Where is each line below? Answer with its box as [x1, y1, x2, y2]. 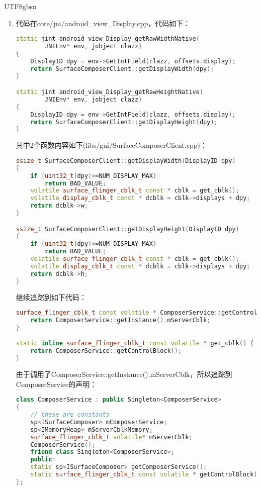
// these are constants [30, 411, 110, 419]
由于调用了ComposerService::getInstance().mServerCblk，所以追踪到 [16, 369, 232, 379]
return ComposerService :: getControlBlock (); [30, 347, 182, 355]
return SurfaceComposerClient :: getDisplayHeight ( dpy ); [30, 118, 218, 126]
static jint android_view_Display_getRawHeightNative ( [16, 88, 204, 96]
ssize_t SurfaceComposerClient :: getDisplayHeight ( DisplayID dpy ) [16, 225, 239, 233]
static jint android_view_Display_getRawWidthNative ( [16, 35, 200, 43]
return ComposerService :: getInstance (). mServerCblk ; [30, 317, 211, 324]
